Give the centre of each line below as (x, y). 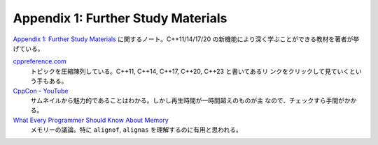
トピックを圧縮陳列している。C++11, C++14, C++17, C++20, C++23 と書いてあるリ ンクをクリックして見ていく (190, 71)
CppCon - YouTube (41, 91)
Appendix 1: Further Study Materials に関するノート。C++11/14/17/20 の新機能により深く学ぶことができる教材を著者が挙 (186, 39)
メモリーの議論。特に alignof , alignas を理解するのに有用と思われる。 (136, 130)
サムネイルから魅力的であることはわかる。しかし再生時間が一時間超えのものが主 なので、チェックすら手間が (187, 100)
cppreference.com (40, 61)
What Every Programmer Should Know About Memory (91, 120)
